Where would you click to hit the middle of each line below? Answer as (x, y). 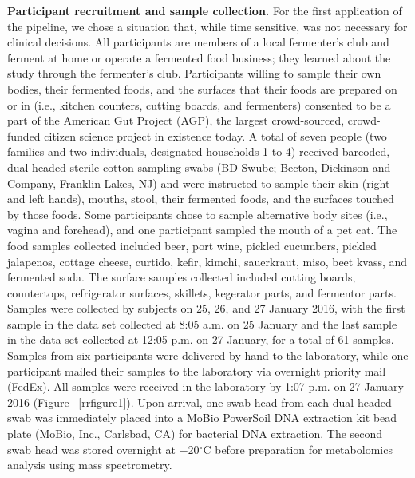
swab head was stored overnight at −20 (103, 449)
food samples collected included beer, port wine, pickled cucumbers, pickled (192, 245)
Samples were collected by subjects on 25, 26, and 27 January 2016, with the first (206, 308)
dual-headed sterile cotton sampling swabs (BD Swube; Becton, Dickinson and (199, 167)
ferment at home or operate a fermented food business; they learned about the (199, 57)
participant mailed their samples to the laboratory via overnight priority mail (197, 370)
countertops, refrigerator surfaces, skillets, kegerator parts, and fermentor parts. (202, 292)
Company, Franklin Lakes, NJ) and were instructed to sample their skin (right (199, 183)
